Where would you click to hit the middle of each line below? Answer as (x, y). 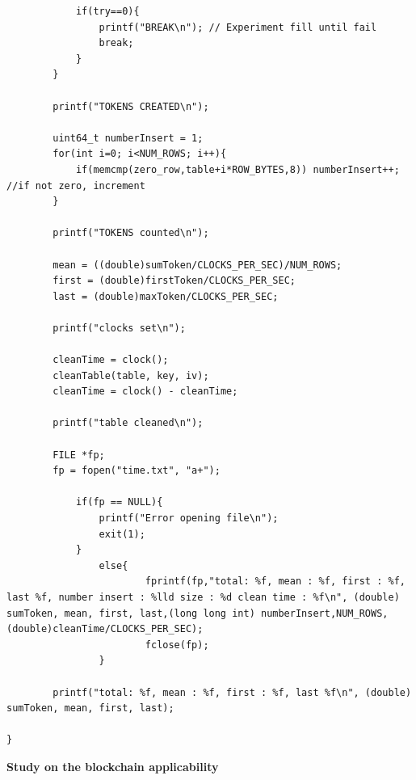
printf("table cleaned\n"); (128, 423)
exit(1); (122, 534)
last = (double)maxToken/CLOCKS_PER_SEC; (166, 296)
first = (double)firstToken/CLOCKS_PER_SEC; (174, 281)
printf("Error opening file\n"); (189, 518)
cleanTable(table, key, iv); (131, 375)
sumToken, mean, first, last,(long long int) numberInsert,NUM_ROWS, (197, 613)
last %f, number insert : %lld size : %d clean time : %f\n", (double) (203, 597)
